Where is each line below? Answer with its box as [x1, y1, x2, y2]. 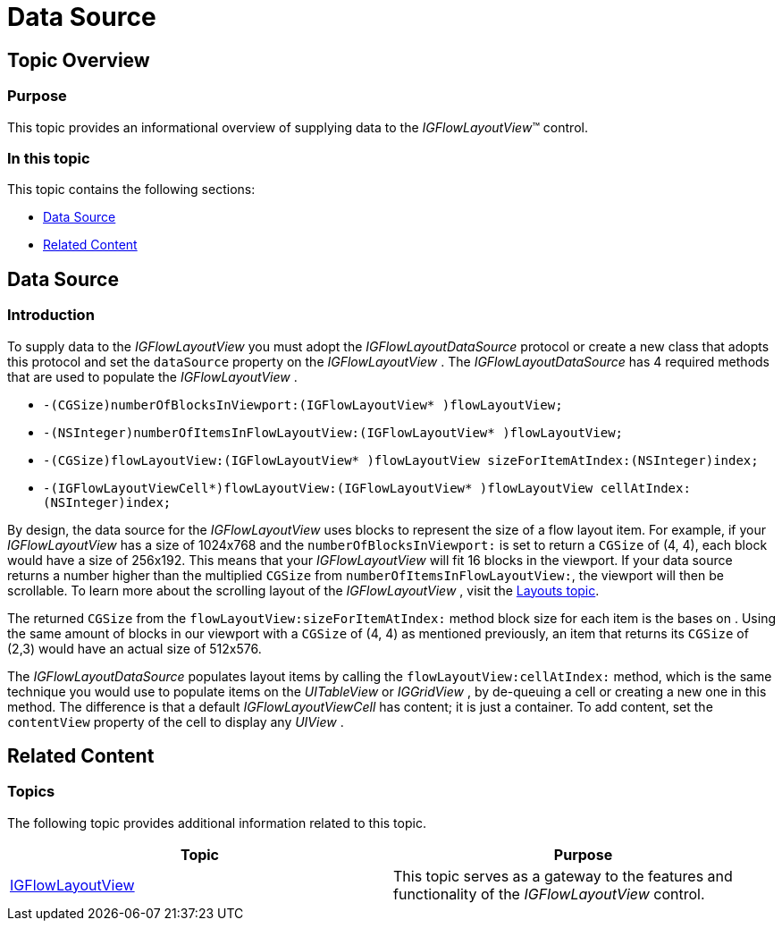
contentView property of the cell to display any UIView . [7, 713, 344, 730]
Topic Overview [7, 48, 150, 72]
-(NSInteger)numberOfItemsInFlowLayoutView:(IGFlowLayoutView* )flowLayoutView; [43, 425, 624, 440]
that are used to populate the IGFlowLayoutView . [7, 368, 298, 384]
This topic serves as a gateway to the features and [393, 866, 733, 885]
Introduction [7, 306, 95, 325]
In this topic [7, 148, 90, 167]
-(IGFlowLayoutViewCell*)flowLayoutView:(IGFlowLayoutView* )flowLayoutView [43, 480, 593, 495]
